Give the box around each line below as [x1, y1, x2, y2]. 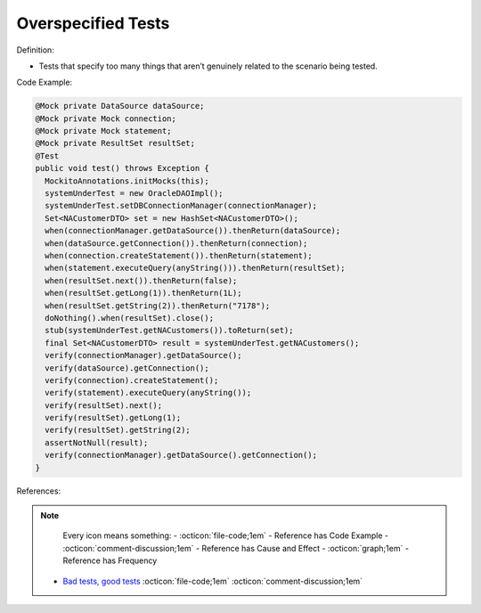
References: [16, 486, 61, 496]
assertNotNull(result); [45, 437, 149, 447]
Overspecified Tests [16, 13, 170, 33]
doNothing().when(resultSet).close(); [45, 313, 214, 323]
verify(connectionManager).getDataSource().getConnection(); [45, 450, 318, 461]
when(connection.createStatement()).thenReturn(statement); [45, 250, 313, 260]
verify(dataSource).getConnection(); [45, 363, 209, 373]
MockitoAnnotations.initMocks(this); [45, 176, 209, 186]
